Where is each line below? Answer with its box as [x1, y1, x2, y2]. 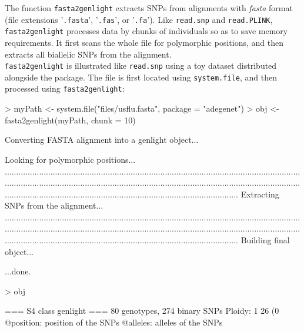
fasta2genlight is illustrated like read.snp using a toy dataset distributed [5, 59, 277, 72]
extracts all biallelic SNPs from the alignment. [5, 48, 172, 60]
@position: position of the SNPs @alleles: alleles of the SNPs [5, 316, 223, 328]
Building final [240, 234, 290, 246]
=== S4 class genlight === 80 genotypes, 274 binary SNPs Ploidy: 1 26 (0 [5, 304, 279, 317]
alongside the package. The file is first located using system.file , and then [5, 71, 277, 83]
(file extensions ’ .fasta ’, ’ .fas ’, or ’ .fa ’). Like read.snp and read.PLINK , [5, 13, 273, 25]
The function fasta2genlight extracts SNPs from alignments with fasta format [5, 2, 293, 14]
